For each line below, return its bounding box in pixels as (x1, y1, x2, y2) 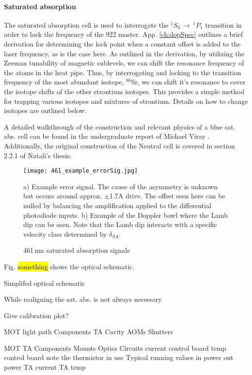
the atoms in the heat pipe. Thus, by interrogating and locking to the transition (4, 67, 241, 77)
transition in (205, 19, 242, 30)
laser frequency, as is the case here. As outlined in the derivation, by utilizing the (4, 48, 245, 58)
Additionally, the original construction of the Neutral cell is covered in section (4, 140, 235, 150)
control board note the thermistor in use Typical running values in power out (4, 352, 234, 362)
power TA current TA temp (4, 362, 86, 372)
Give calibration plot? (4, 310, 69, 320)
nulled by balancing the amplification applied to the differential (23, 200, 211, 210)
